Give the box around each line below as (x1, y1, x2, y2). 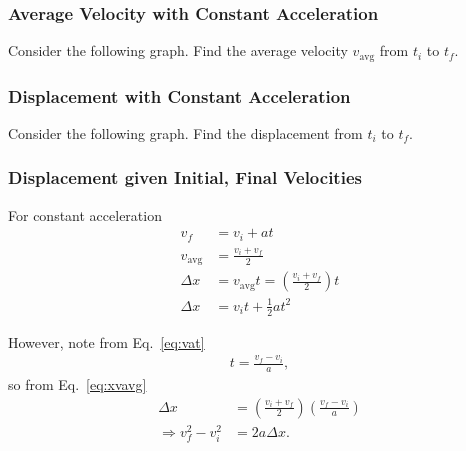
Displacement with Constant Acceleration (8, 83, 351, 108)
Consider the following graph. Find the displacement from (8, 122, 363, 143)
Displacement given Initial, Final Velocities (8, 165, 362, 190)
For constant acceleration (8, 204, 162, 225)
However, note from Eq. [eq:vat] (8, 331, 205, 352)
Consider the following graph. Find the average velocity (8, 40, 348, 61)
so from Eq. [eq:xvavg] (8, 374, 147, 395)
